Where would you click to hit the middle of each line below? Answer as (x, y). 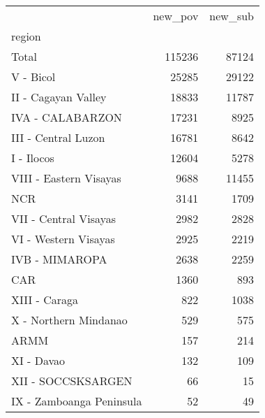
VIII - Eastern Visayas (66, 178)
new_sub (232, 16)
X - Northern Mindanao (69, 320)
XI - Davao (38, 360)
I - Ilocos (33, 158)
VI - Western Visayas (63, 239)
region (26, 36)
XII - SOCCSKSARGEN (72, 381)
